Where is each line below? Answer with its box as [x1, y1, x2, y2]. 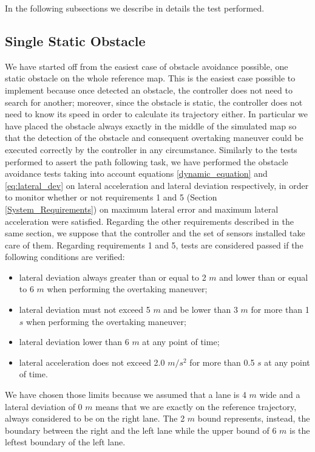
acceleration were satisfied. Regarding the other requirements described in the [5, 214, 294, 227]
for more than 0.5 [189, 355, 255, 368]
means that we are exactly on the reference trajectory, [95, 400, 297, 413]
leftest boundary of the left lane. [5, 436, 126, 448]
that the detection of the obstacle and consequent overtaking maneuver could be [5, 131, 303, 144]
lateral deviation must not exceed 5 [19, 303, 151, 316]
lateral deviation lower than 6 [19, 335, 129, 348]
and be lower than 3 [163, 303, 238, 316]
